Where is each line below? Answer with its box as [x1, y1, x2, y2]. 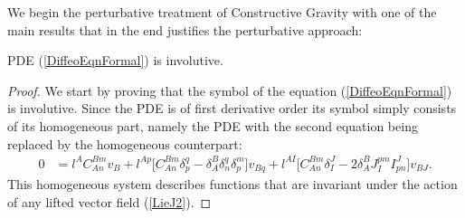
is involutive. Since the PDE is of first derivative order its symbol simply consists [7, 99, 457, 118]
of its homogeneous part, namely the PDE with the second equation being [7, 116, 418, 135]
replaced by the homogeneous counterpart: [7, 134, 242, 153]
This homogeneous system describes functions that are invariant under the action [7, 175, 458, 194]
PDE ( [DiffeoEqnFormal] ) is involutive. [7, 51, 223, 70]
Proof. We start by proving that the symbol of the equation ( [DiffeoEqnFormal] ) [7, 81, 452, 100]
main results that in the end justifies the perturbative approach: [7, 20, 363, 39]
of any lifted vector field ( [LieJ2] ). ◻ [7, 192, 212, 211]
